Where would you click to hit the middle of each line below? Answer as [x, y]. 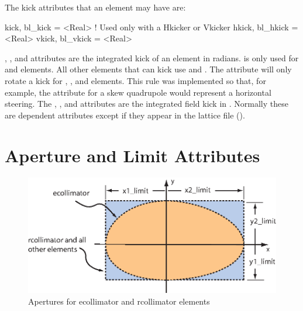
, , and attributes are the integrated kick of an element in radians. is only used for [152, 57]
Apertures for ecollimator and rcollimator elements [119, 301]
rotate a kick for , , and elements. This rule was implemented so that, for [135, 80]
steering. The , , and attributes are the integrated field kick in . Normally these [147, 104]
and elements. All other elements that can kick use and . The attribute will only [148, 69]
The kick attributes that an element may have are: [95, 7]
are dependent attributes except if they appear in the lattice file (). [125, 115]
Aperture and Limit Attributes [132, 155]
